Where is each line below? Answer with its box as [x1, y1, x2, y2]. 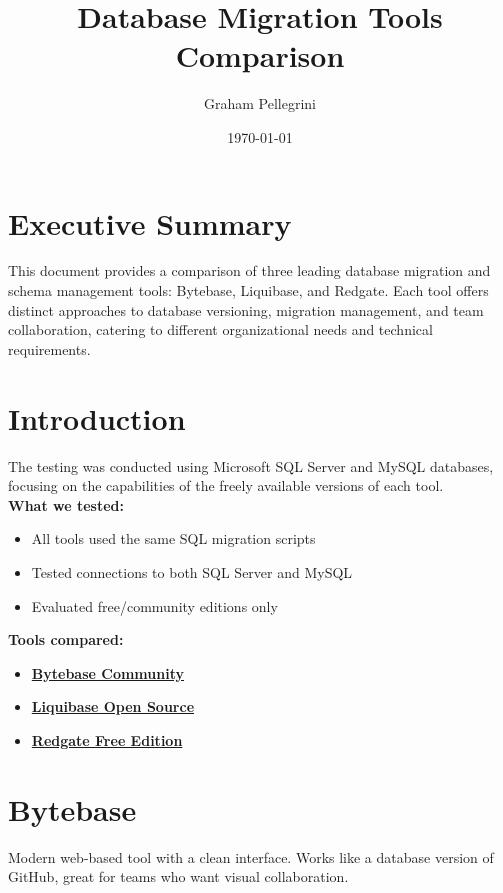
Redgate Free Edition [31, 729, 183, 750]
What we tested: [8, 494, 125, 515]
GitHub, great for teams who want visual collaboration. [8, 866, 349, 887]
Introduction [8, 397, 186, 438]
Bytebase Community [31, 662, 184, 683]
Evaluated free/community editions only [31, 595, 278, 616]
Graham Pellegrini [204, 93, 316, 114]
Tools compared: [8, 629, 124, 650]
